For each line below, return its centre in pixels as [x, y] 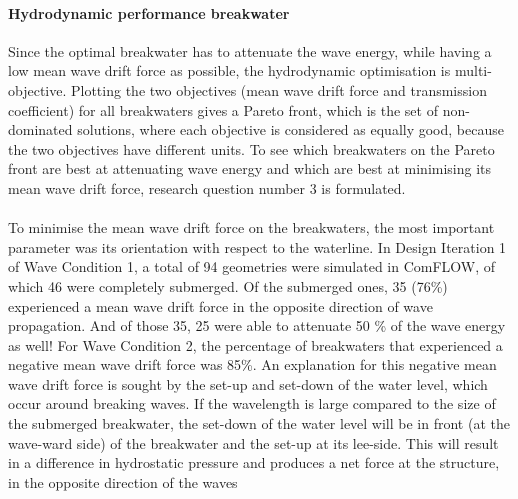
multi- [473, 70]
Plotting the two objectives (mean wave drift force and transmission [278, 89]
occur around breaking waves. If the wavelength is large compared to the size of [252, 403]
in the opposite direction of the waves [123, 481]
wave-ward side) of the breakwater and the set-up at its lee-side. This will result [253, 442]
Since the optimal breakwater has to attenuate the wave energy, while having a [250, 50]
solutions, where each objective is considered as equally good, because [290, 129]
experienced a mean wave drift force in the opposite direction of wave [220, 305]
